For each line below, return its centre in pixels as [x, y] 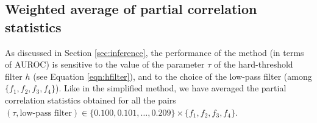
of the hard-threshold [253, 64]
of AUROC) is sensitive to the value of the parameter [105, 64]
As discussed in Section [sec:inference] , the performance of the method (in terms [155, 52]
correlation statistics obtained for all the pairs [91, 100]
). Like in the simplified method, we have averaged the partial [171, 88]
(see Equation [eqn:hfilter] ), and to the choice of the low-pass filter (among [173, 76]
